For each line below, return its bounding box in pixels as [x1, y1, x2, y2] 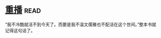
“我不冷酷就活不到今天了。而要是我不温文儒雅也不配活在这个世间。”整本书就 [5, 21, 157, 27]
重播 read [5, 4, 41, 16]
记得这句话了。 [5, 27, 35, 33]
